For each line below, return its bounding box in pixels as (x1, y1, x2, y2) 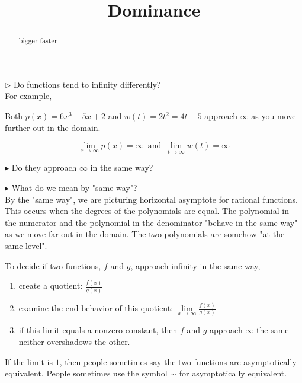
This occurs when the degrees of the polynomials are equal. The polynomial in (5, 205, 289, 217)
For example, (5, 90, 52, 102)
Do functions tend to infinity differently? (14, 78, 161, 90)
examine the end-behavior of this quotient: (18, 302, 174, 314)
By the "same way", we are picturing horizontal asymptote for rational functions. (5, 193, 298, 205)
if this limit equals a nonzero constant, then (18, 324, 178, 336)
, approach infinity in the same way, (130, 259, 261, 272)
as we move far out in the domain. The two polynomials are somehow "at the (5, 228, 285, 240)
